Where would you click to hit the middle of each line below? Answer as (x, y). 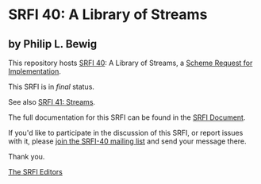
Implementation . (35, 71)
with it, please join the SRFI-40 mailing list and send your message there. (128, 141)
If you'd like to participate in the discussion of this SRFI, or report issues (126, 133)
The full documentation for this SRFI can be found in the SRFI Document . (127, 117)
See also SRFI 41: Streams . (52, 102)
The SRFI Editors (36, 172)
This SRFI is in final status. (52, 86)
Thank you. (27, 157)
